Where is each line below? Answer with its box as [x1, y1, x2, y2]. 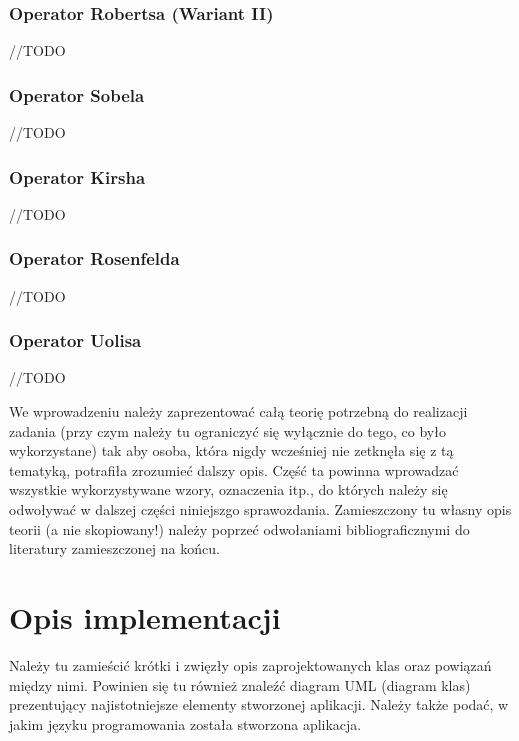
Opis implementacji [9, 597, 281, 637]
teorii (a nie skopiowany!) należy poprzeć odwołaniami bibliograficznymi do [9, 518, 470, 539]
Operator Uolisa [9, 328, 142, 353]
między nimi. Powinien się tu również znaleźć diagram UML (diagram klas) [9, 674, 471, 695]
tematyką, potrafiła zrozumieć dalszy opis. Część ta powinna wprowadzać [9, 459, 459, 480]
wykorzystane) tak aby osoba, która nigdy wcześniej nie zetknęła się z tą [9, 440, 454, 461]
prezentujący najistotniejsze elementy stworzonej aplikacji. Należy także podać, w [9, 694, 509, 715]
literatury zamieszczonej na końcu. [9, 538, 220, 559]
